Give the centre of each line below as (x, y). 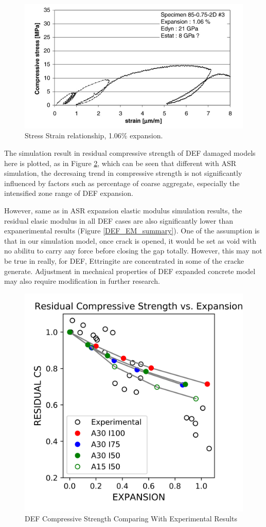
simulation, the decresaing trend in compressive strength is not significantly (123, 173)
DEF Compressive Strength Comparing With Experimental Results (131, 519)
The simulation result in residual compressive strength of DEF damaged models (130, 153)
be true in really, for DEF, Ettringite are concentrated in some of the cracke (124, 261)
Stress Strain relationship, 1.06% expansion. (94, 135)
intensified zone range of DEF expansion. (69, 193)
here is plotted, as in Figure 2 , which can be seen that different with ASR (120, 163)
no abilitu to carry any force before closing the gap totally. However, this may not (133, 251)
